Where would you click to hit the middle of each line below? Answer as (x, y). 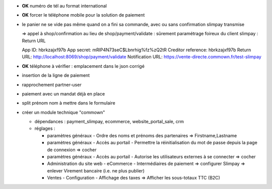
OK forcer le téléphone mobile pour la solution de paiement (83, 15)
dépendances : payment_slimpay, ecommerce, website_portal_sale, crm (109, 122)
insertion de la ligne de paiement (56, 75)
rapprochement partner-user (52, 84)
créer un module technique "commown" (63, 112)
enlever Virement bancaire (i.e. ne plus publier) (96, 170)
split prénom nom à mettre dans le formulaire (69, 103)
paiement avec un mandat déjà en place (63, 93)
